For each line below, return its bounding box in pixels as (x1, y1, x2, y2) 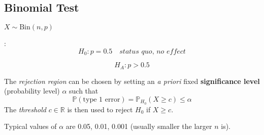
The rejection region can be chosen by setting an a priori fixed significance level (4, 75, 260, 86)
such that (69, 85, 98, 96)
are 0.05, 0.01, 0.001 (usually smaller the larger (65, 121, 212, 131)
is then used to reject (67, 104, 133, 114)
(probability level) (4, 85, 60, 96)
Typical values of (4, 121, 57, 131)
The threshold (4, 104, 46, 114)
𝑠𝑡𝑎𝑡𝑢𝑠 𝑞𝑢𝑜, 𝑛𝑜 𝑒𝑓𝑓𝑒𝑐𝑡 (119, 48, 186, 55)
